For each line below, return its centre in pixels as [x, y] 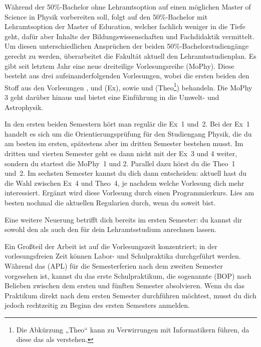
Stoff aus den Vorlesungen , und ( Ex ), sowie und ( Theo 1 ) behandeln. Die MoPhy [128, 86]
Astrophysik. [24, 107]
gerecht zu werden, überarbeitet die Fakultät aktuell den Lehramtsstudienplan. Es [130, 55]
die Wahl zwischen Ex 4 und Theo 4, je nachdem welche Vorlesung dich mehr [124, 183]
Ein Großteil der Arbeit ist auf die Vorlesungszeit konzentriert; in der [111, 246]
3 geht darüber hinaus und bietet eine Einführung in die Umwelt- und [112, 97]
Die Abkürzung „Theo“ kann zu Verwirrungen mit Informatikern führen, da [133, 329]
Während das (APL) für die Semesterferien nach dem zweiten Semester [114, 265]
